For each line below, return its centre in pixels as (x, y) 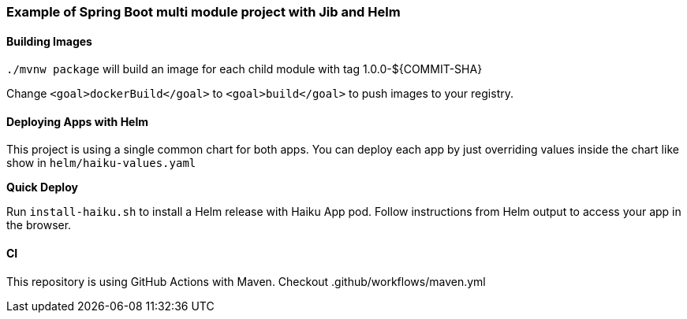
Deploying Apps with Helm (78, 121)
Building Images (49, 41)
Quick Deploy (42, 187)
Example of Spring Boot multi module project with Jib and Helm (203, 12)
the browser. (39, 225)
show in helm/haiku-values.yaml (101, 163)
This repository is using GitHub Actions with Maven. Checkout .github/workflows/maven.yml (246, 281)
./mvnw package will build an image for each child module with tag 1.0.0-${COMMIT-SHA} (245, 69)
